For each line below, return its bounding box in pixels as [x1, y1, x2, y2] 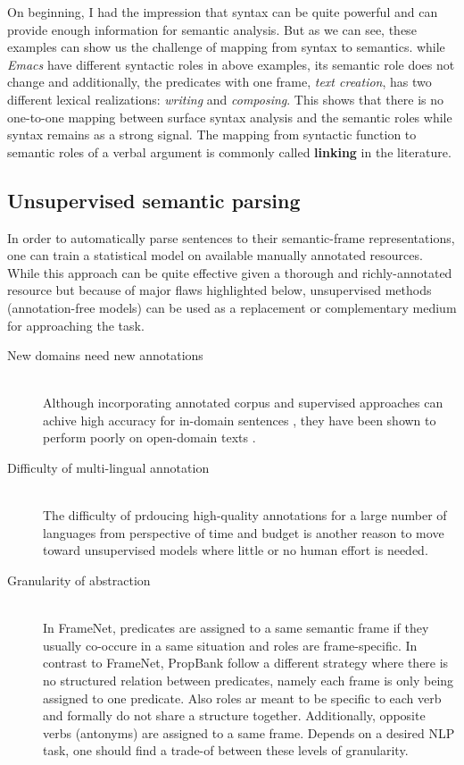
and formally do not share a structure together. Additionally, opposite [43, 706, 426, 725]
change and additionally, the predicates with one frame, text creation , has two [7, 72, 432, 91]
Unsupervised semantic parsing [7, 186, 301, 214]
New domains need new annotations [7, 346, 203, 365]
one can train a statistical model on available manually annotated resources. [7, 246, 423, 265]
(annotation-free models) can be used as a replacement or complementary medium [7, 298, 457, 316]
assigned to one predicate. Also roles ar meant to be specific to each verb [43, 688, 442, 707]
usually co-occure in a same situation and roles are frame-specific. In [43, 635, 418, 654]
